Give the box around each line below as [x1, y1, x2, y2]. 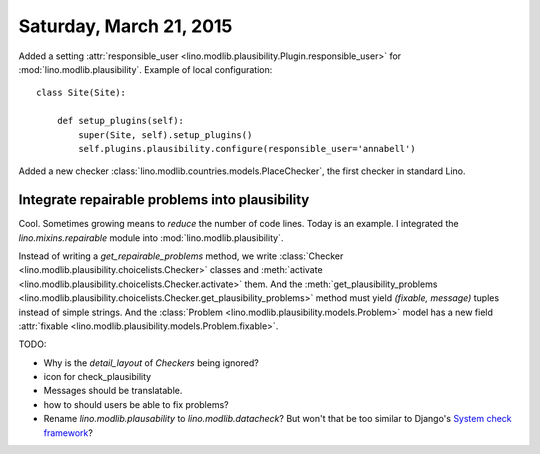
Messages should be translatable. [43, 385, 183, 397]
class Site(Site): [36, 87, 127, 99]
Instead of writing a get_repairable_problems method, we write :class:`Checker [18, 250, 344, 262]
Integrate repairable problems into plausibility [18, 191, 310, 209]
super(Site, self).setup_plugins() [78, 129, 253, 140]
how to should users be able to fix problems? [43, 398, 229, 410]
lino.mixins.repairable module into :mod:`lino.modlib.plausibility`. [18, 231, 284, 244]
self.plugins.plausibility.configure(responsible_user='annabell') [78, 143, 416, 154]
